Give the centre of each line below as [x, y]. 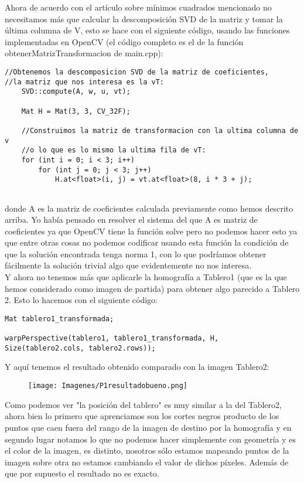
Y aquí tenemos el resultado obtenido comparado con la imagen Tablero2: [137, 367]
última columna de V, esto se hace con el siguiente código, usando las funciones [147, 30]
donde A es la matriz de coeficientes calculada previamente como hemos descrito [149, 208]
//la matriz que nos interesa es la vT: [85, 82]
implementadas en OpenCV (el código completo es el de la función [124, 41]
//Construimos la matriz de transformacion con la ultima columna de [160, 130]
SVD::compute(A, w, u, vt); [76, 92]
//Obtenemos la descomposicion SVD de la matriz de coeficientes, [137, 72]
